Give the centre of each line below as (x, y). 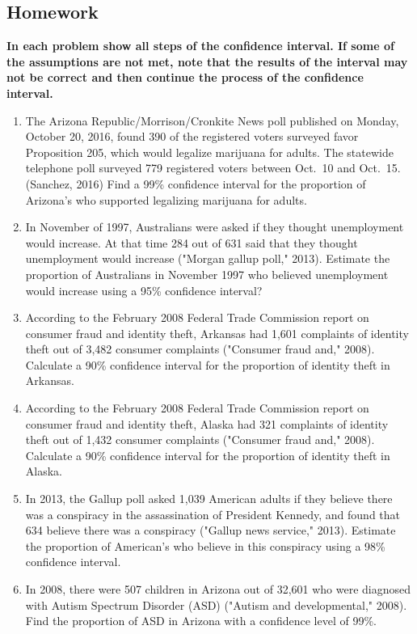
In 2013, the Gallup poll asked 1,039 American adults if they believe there (209, 499)
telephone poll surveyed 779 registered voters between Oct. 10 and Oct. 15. (213, 168)
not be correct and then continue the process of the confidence (185, 77)
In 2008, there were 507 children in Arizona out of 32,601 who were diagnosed (218, 589)
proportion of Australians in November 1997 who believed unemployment (207, 274)
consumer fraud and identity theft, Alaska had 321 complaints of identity (207, 423)
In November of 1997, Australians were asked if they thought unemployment (215, 227)
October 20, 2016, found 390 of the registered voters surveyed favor (192, 136)
